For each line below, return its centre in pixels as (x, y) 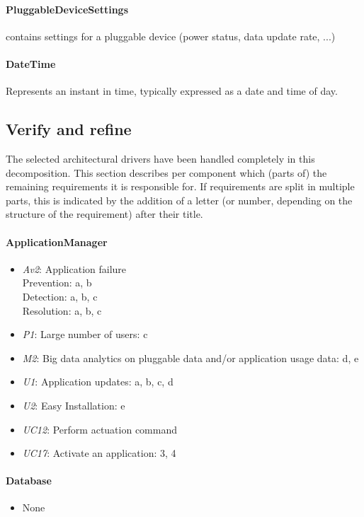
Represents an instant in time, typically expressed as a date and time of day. (172, 91)
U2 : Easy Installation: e (74, 405)
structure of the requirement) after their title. (104, 214)
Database (29, 481)
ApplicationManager (57, 242)
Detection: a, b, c (60, 296)
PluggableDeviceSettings (67, 9)
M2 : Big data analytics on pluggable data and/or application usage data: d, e (190, 358)
